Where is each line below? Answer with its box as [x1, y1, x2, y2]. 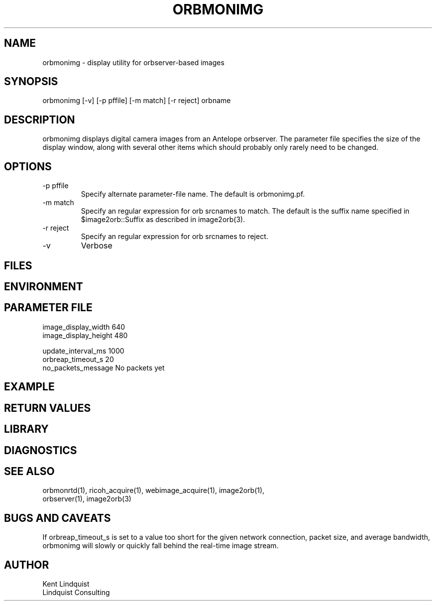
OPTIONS [4, 160, 52, 173]
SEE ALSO [4, 465, 55, 478]
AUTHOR [4, 558, 49, 571]
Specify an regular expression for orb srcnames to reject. [81, 232, 268, 241]
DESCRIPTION [4, 113, 75, 126]
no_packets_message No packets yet [42, 363, 165, 372]
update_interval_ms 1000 [42, 346, 124, 355]
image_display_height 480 [42, 331, 128, 340]
